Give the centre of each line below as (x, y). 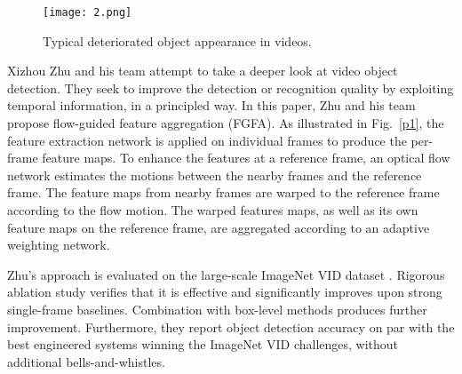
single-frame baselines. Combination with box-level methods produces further (217, 309)
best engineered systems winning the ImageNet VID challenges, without (203, 344)
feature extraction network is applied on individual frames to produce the (207, 140)
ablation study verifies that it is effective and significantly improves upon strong (225, 292)
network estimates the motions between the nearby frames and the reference (215, 175)
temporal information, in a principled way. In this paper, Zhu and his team (211, 105)
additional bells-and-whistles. (86, 361)
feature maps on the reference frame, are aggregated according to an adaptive (219, 227)
